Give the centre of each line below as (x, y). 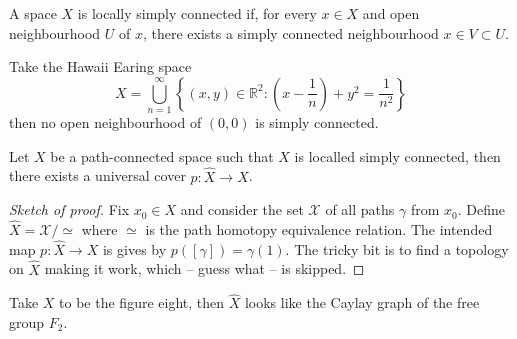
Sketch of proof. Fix (69, 209)
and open (391, 13)
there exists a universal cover (97, 175)
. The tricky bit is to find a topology (397, 248)
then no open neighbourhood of (105, 122)
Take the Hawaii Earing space (100, 66)
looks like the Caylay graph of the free (362, 302)
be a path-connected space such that (162, 155)
